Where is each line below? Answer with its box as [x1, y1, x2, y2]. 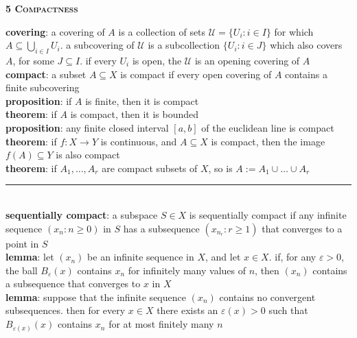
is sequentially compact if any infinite [189, 207, 347, 221]
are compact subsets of [102, 160, 198, 175]
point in [5, 236, 39, 250]
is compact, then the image [211, 134, 325, 148]
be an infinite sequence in [87, 250, 194, 264]
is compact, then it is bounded [70, 107, 199, 121]
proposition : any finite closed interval [5, 120, 169, 134]
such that [268, 303, 308, 317]
